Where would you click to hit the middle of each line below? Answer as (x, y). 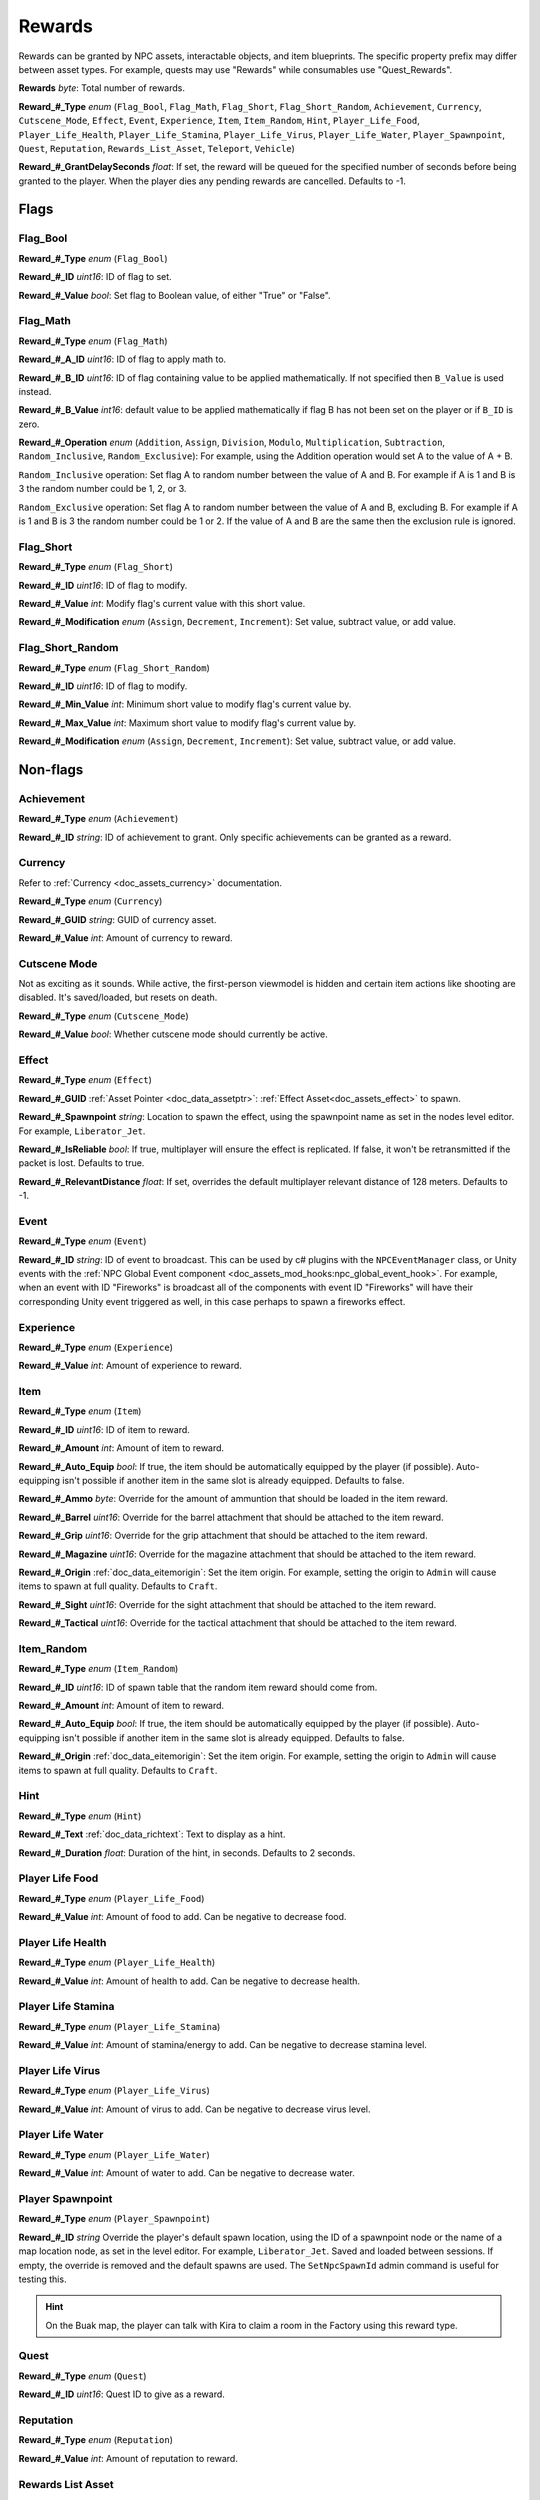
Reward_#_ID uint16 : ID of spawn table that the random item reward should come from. (198, 1687)
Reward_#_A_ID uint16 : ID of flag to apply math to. (122, 359)
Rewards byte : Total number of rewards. (101, 88)
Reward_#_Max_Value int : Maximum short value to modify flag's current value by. (187, 722)
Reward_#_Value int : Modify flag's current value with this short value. (162, 603)
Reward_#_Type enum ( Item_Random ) (98, 1669)
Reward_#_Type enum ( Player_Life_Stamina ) (119, 2026)
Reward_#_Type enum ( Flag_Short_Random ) (114, 667)
